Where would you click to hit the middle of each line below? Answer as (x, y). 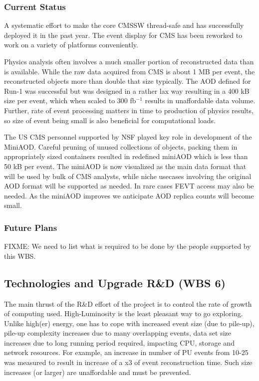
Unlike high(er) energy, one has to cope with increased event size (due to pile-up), (129, 323)
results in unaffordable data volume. (200, 100)
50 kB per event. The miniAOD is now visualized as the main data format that (125, 166)
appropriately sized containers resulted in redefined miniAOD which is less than (126, 156)
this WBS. (20, 256)
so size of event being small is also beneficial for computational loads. (110, 120)
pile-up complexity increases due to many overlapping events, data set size (118, 333)
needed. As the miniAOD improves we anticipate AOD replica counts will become (129, 195)
